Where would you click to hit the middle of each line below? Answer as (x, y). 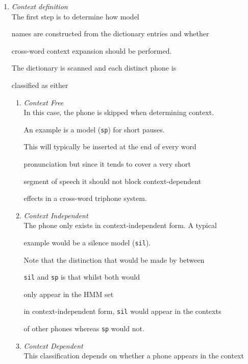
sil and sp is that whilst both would (82, 277)
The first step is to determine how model (75, 16)
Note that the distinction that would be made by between (114, 259)
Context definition (40, 6)
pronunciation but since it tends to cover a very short (107, 164)
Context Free (44, 102)
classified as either (40, 85)
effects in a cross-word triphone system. (85, 198)
